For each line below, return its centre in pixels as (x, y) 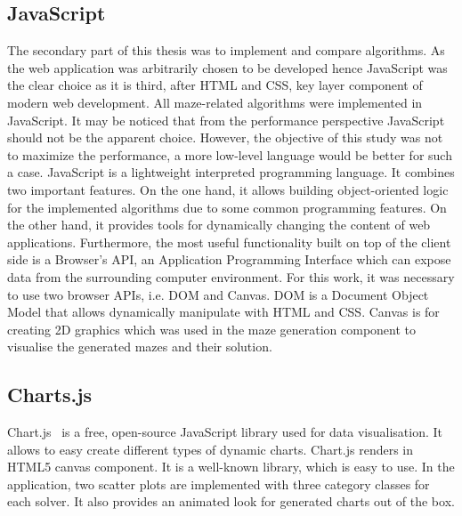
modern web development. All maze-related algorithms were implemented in (215, 102)
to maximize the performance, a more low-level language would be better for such (230, 154)
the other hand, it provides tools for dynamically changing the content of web (219, 225)
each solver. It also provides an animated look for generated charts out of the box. (231, 501)
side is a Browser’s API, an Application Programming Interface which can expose (229, 259)
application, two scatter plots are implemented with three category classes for (219, 484)
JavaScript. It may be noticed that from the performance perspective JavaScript (226, 120)
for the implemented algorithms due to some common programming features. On (227, 207)
